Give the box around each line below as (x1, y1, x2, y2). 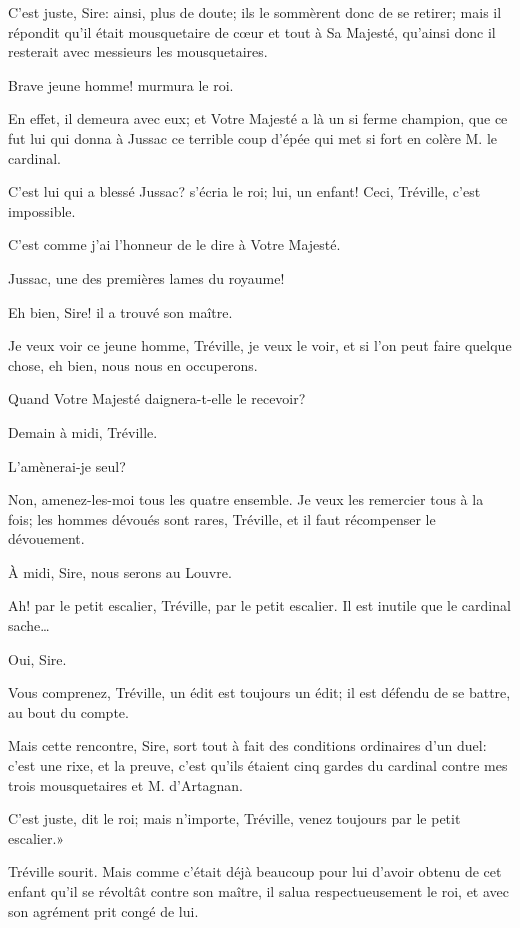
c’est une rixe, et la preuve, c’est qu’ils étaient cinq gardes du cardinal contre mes (8, 755, 508, 776)
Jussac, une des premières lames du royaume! (8, 267, 285, 288)
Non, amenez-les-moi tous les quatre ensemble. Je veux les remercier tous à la (8, 489, 484, 510)
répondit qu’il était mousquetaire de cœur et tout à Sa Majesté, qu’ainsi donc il (8, 21, 496, 42)
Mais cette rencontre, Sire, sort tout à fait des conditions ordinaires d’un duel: (8, 735, 487, 756)
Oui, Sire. (8, 648, 67, 669)
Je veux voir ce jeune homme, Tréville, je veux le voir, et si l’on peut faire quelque (8, 335, 512, 356)
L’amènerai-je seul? (8, 455, 126, 476)
